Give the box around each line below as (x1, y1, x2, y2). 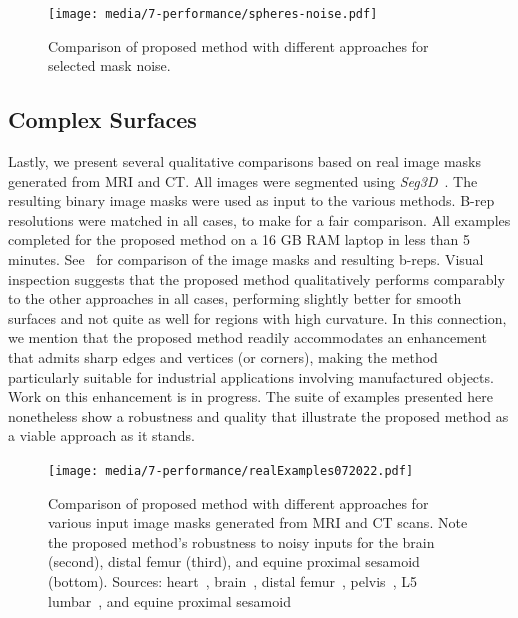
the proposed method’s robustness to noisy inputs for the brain (48, 531, 435, 552)
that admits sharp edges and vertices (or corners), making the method (8, 346, 438, 367)
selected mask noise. (48, 55, 171, 76)
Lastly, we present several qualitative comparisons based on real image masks (8, 151, 482, 172)
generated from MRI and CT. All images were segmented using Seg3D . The (8, 170, 478, 191)
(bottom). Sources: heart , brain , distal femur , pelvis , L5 (48, 570, 417, 591)
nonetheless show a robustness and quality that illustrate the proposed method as (8, 405, 509, 426)
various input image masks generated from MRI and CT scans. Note (48, 512, 468, 533)
